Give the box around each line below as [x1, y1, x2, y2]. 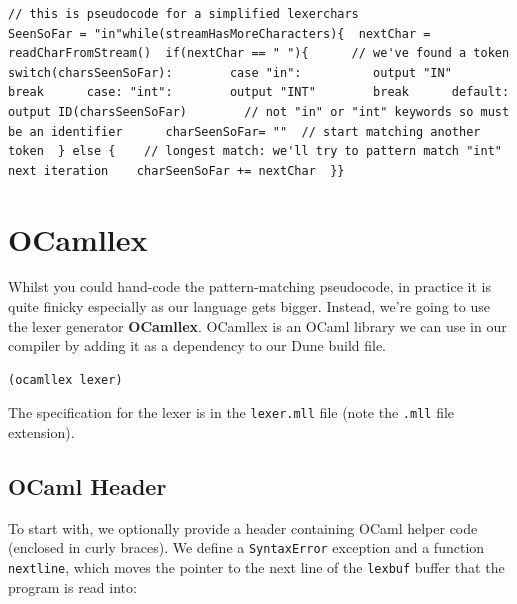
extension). [8, 422, 75, 443]
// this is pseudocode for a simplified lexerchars [8, 7, 359, 21]
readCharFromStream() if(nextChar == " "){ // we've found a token [8, 46, 510, 61]
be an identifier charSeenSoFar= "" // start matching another [8, 124, 481, 139]
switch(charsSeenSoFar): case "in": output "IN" [8, 65, 452, 80]
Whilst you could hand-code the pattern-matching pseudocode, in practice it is [8, 276, 491, 297]
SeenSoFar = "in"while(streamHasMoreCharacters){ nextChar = [8, 26, 431, 41]
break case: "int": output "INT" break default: [8, 85, 510, 100]
